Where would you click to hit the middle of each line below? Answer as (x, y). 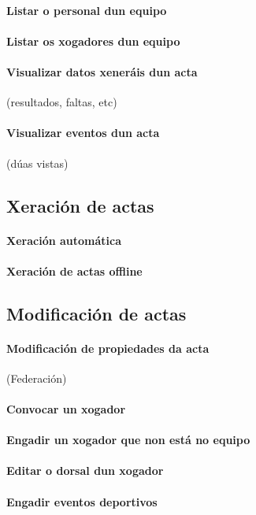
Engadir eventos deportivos (82, 501)
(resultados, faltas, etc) (62, 102)
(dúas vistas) (37, 163)
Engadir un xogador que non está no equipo (128, 440)
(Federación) (37, 378)
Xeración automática (64, 240)
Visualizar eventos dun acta (83, 133)
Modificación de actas (96, 313)
